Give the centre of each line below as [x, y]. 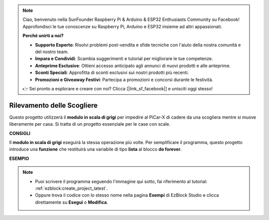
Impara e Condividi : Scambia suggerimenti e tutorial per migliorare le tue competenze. [124, 59]
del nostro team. [52, 52]
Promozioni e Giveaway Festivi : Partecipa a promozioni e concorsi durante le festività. [124, 79]
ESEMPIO [19, 158]
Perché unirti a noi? [43, 36]
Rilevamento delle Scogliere [54, 105]
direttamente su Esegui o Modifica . [71, 202]
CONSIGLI [20, 133]
